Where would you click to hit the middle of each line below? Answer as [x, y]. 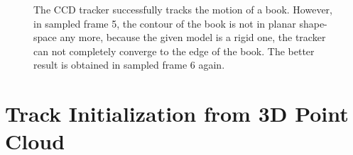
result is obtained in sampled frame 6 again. [129, 65]
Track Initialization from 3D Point [177, 114]
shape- [313, 23]
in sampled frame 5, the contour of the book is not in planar [165, 23]
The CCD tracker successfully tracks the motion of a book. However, [183, 9]
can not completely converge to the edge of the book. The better [174, 51]
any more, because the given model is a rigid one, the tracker [193, 37]
